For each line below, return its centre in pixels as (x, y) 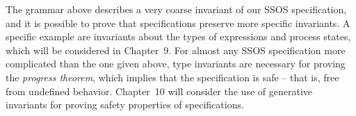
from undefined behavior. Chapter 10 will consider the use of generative (159, 91)
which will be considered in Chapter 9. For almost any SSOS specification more (176, 50)
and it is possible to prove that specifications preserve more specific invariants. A (178, 23)
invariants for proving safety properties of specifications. (125, 105)
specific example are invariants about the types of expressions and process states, (178, 36)
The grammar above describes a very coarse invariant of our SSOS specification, (176, 9)
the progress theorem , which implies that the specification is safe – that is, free (172, 77)
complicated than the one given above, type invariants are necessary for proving (176, 64)
